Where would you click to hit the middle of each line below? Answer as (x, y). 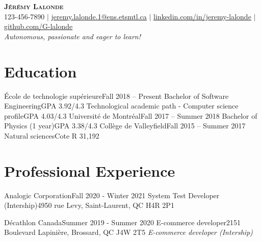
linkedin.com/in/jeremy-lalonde (202, 16)
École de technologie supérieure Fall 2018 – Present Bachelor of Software (116, 96)
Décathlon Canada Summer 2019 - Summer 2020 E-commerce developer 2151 (123, 222)
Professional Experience (90, 170)
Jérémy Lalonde (34, 6)
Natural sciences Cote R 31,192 (52, 135)
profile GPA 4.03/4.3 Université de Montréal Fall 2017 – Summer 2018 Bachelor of (131, 115)
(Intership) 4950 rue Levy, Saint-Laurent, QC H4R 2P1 (89, 205)
